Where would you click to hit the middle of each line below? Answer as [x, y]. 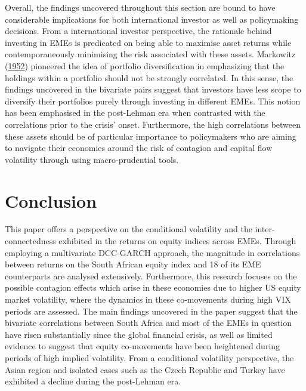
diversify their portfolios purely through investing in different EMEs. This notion [153, 101]
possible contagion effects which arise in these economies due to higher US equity [153, 287]
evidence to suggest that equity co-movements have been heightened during [143, 346]
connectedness [30, 241]
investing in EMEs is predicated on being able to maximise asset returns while [148, 42]
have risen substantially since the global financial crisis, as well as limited [139, 334]
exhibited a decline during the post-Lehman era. [93, 381]
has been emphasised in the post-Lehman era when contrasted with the [135, 113]
